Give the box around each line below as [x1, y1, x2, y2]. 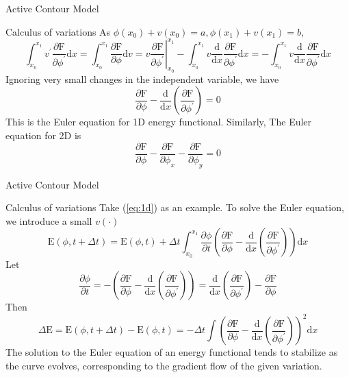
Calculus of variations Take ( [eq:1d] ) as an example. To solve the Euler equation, [5, 200, 344, 215]
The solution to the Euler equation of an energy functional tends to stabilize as [5, 345, 338, 359]
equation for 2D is [5, 128, 81, 143]
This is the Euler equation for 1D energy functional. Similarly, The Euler [5, 114, 312, 129]
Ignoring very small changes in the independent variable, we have [5, 71, 279, 86]
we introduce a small [5, 213, 92, 228]
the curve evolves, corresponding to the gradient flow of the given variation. [5, 358, 322, 372]
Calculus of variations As [5, 24, 111, 38]
